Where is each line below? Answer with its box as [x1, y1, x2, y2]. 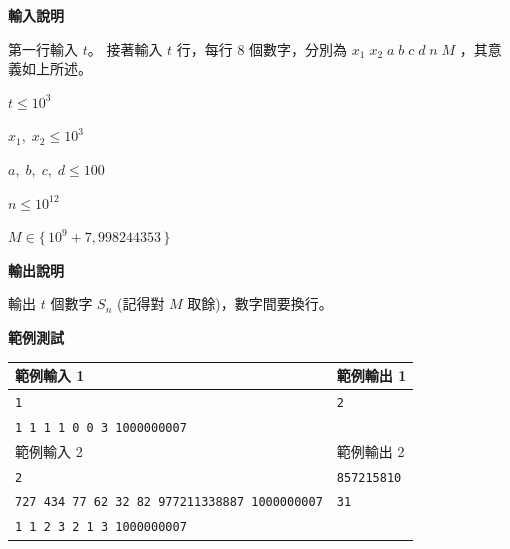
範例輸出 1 [336, 365, 407, 386]
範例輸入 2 [15, 440, 83, 461]
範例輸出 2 [336, 440, 405, 461]
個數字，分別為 [249, 38, 348, 59]
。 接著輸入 [87, 38, 163, 59]
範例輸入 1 [15, 365, 85, 386]
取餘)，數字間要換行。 [187, 293, 333, 314]
